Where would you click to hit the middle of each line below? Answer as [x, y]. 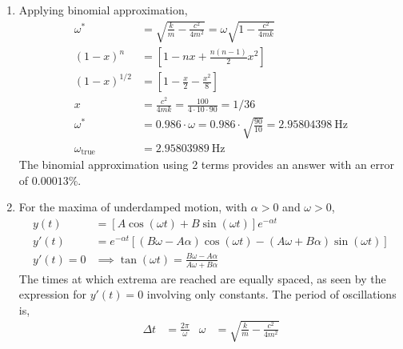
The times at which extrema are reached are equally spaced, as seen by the [202, 278]
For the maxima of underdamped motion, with [133, 207]
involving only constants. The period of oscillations [271, 294]
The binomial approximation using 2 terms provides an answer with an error [207, 164]
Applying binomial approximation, [103, 10]
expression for [53, 294]
